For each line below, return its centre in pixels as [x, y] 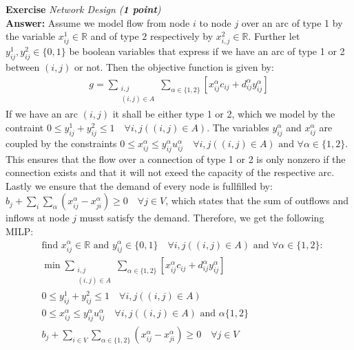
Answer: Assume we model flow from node [98, 22]
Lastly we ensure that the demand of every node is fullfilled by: [139, 185]
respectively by [181, 36]
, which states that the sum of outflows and [257, 200]
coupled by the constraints [61, 143]
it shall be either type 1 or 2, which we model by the [224, 114]
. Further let [274, 36]
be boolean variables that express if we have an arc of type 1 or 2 [207, 51]
